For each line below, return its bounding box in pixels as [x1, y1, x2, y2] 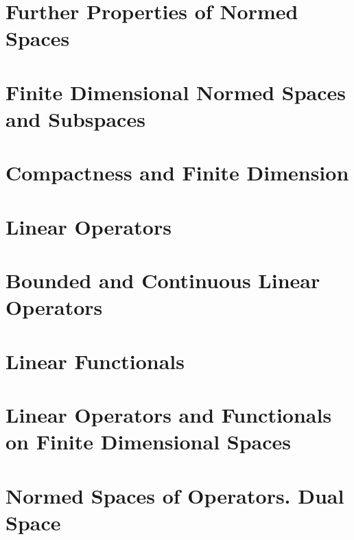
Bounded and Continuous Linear [5, 266, 320, 294]
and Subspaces [5, 104, 145, 132]
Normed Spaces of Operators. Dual [5, 481, 344, 509]
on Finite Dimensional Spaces [5, 427, 291, 456]
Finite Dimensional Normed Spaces [5, 78, 346, 106]
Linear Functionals [5, 347, 185, 375]
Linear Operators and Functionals [5, 401, 332, 428]
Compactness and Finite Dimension [5, 159, 349, 187]
